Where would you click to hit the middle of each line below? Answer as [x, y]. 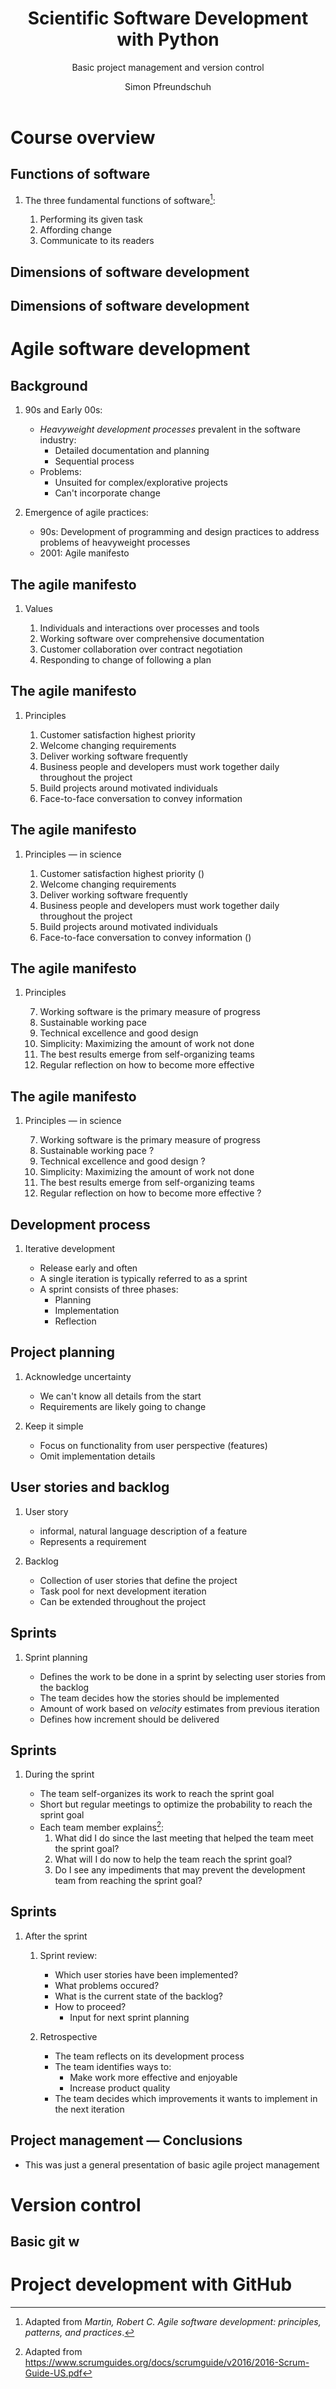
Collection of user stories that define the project [138, 1580]
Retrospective [68, 2036]
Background [49, 385]
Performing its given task [91, 219]
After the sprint [56, 1936]
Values [38, 608]
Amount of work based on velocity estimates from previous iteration [179, 1708]
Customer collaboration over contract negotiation [141, 649]
